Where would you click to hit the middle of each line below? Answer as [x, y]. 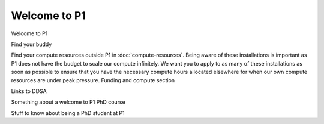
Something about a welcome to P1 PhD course [68, 102]
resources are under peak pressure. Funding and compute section [93, 80]
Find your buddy [31, 44]
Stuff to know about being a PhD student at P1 [68, 113]
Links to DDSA [29, 91]
